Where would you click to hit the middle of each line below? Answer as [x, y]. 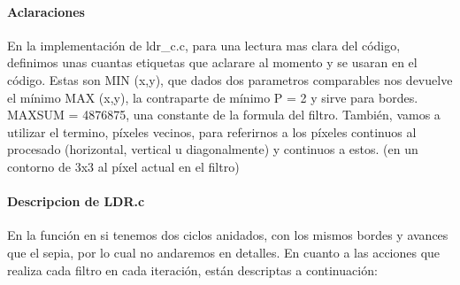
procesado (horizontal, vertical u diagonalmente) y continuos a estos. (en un [213, 149]
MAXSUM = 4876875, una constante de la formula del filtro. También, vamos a [224, 115]
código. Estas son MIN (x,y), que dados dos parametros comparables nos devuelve [230, 79]
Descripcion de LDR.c [76, 201]
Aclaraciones [46, 11]
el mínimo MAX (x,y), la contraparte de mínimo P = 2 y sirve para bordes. [213, 97]
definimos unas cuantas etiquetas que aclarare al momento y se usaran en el [212, 62]
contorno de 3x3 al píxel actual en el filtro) [123, 166]
